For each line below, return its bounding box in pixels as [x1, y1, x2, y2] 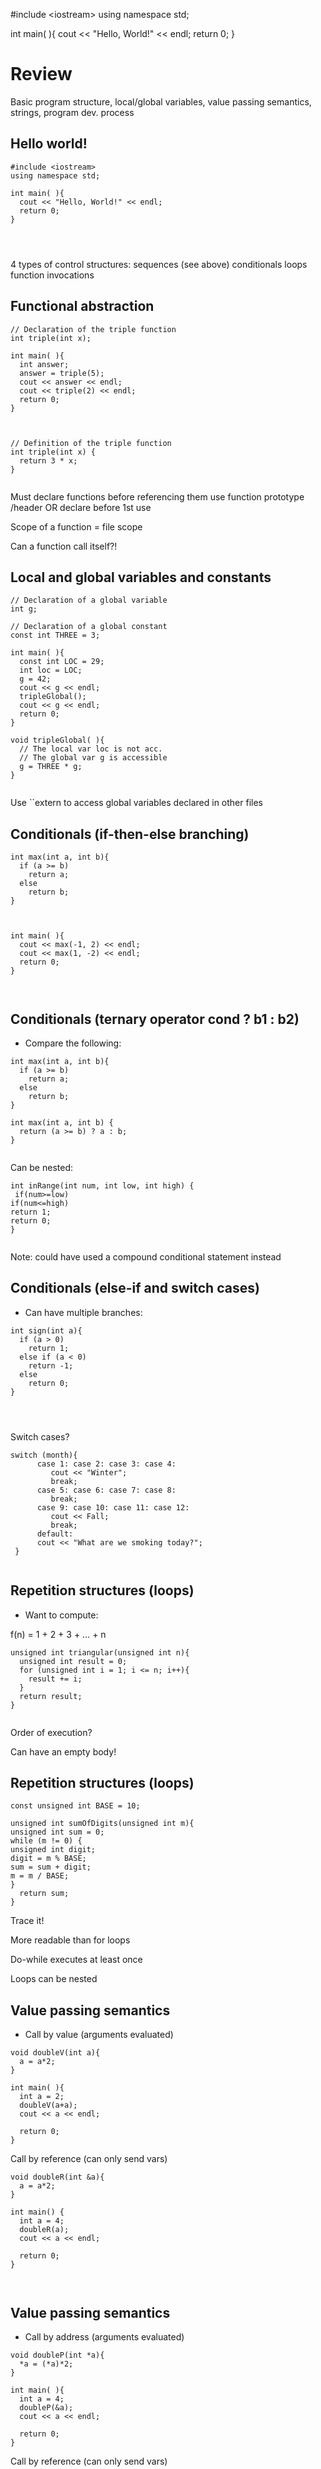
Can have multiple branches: [24, 1306, 143, 1318]
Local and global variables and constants [10, 569, 272, 586]
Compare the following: [24, 1037, 122, 1049]
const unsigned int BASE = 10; [10, 1801, 141, 1811]
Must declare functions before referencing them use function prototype [10, 490, 305, 503]
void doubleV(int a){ [10, 2048, 101, 2058]
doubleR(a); [19, 2225, 70, 2235]
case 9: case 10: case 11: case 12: [36, 1502, 190, 1513]
